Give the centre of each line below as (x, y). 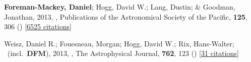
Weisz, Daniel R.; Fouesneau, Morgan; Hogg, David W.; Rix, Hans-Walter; (119, 43)
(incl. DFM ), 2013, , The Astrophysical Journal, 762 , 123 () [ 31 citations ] (123, 53)
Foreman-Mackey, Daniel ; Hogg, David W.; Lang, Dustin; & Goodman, (120, 7)
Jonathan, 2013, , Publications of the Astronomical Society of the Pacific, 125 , (126, 16)
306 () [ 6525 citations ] (38, 26)
